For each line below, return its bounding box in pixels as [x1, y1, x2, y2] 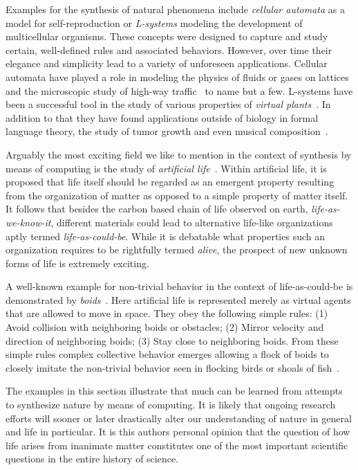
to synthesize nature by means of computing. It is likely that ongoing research [6, 397, 336, 412]
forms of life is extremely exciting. [6, 255, 149, 270]
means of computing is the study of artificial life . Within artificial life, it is [6, 161, 327, 175]
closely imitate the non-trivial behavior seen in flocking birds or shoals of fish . [6, 360, 340, 374]
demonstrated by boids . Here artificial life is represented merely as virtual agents [6, 292, 351, 307]
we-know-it [6, 215, 51, 229]
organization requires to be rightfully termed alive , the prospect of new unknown [6, 242, 348, 257]
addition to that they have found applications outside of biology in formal [6, 110, 319, 125]
